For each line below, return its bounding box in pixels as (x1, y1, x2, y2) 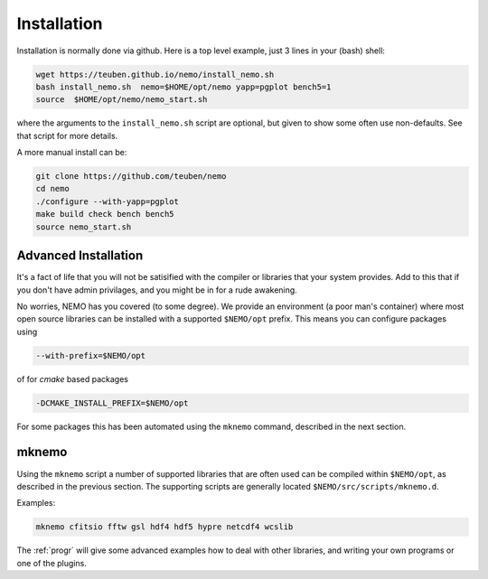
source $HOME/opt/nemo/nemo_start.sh (35, 95, 208, 105)
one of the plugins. (16, 557, 88, 568)
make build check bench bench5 (35, 209, 175, 219)
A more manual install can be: (16, 147, 127, 158)
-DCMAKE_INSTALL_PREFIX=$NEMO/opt (35, 397, 189, 408)
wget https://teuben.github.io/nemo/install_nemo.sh (35, 69, 275, 79)
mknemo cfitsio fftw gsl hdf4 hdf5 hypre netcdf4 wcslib (35, 522, 294, 532)
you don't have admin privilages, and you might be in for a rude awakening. (16, 285, 297, 295)
